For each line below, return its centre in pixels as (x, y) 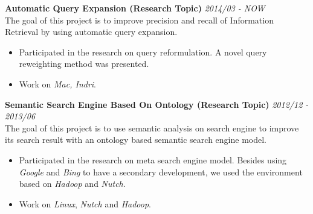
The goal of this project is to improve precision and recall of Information (139, 20)
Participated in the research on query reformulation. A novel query (143, 52)
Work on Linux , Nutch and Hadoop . (85, 203)
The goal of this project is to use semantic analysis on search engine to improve (152, 127)
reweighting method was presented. (84, 64)
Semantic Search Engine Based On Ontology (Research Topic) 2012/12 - (157, 104)
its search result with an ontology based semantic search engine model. (136, 140)
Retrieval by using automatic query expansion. (91, 32)
